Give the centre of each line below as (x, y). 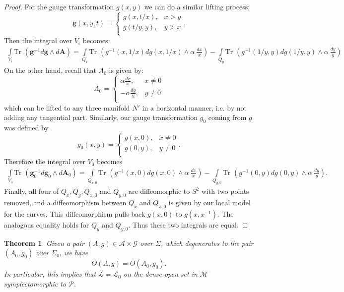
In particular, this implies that (50, 274)
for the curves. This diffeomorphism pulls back (75, 213)
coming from (227, 117)
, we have (74, 253)
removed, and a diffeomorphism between (65, 203)
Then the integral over (38, 40)
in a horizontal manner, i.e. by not (195, 107)
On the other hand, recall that (50, 70)
